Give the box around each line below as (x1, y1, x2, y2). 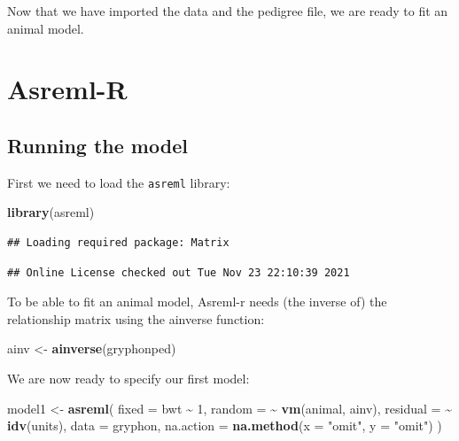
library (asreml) (7, 203, 95, 221)
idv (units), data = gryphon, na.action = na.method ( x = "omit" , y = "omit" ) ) (7, 416, 442, 435)
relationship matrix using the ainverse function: (7, 309, 265, 328)
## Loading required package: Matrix (7, 236, 229, 250)
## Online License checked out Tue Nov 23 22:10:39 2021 (7, 266, 350, 279)
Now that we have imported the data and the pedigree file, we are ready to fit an (7, 2, 448, 19)
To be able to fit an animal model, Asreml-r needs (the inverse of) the (7, 292, 387, 311)
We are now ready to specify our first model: (7, 368, 250, 387)
